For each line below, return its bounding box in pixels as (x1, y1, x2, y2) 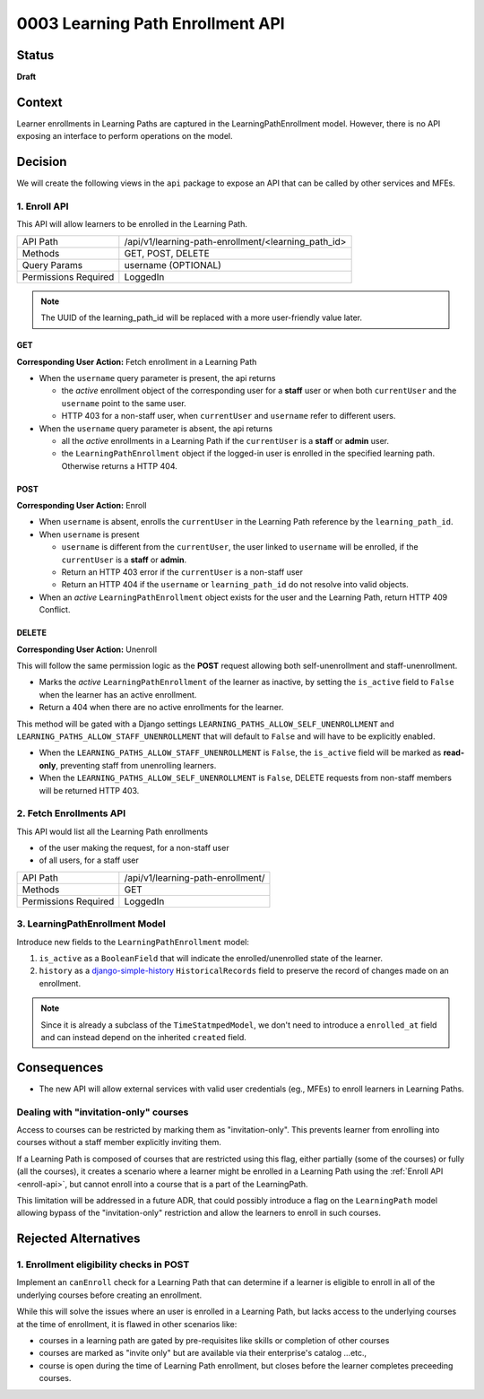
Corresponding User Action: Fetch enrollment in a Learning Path (16, 356, 257, 367)
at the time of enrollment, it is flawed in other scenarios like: (16, 1318, 238, 1329)
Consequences (16, 1059, 104, 1075)
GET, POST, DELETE (124, 247, 210, 259)
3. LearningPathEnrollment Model (16, 917, 166, 930)
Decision (16, 154, 67, 169)
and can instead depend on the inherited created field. (40, 1031, 246, 1042)
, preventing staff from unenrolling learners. (55, 760, 217, 770)
